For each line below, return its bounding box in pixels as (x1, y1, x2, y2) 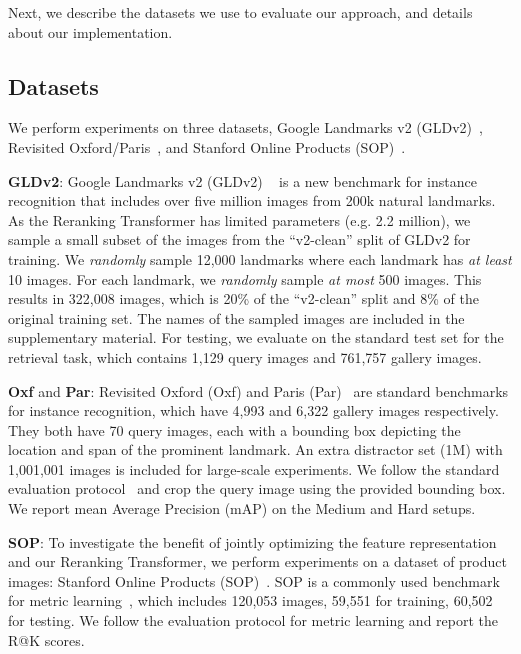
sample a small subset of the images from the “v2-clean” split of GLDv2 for (8, 229, 471, 250)
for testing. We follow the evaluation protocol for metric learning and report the (8, 610, 498, 631)
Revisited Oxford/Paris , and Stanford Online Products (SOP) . (8, 136, 406, 157)
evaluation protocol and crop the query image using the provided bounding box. (8, 478, 506, 499)
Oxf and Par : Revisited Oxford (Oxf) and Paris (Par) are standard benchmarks (8, 380, 509, 401)
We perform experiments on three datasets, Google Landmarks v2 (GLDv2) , (8, 117, 483, 138)
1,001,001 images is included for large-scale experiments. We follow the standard (8, 458, 500, 479)
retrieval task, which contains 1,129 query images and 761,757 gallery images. (8, 346, 482, 367)
